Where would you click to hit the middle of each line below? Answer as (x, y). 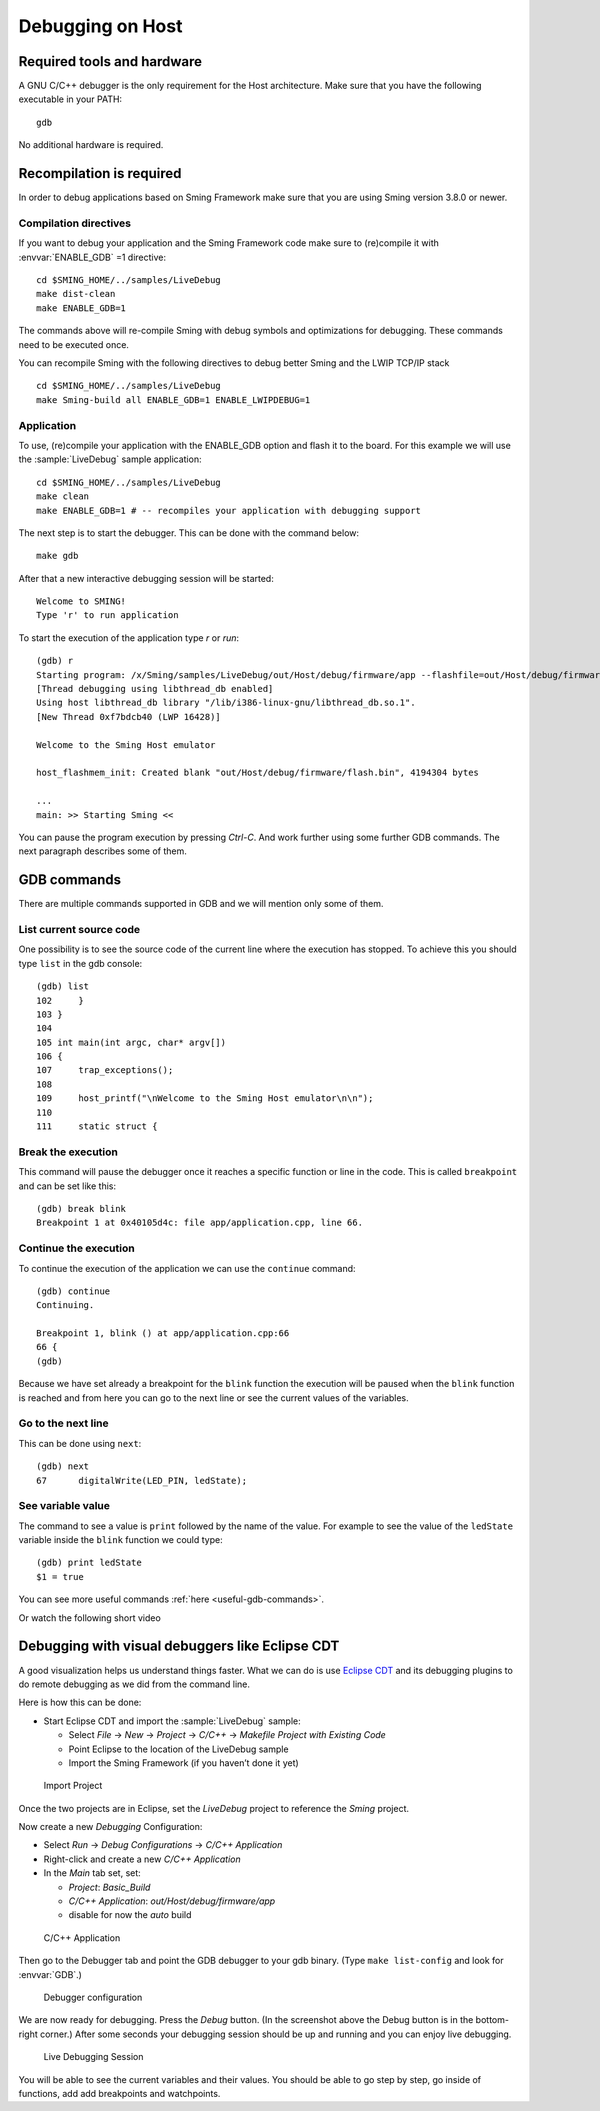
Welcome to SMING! (81, 601)
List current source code (79, 929)
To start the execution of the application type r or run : (129, 637)
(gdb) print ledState (89, 1563)
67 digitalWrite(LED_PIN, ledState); (142, 1480)
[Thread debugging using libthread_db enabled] (155, 689)
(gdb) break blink (81, 1208)
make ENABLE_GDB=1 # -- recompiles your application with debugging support (229, 510)
